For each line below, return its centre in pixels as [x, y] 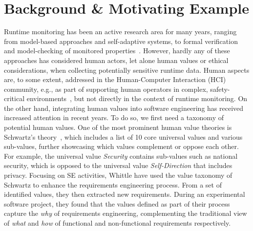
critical [14, 98]
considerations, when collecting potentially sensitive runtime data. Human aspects [127, 70]
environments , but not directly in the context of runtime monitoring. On [137, 98]
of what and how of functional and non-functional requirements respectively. [117, 223]
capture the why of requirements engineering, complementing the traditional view [126, 213]
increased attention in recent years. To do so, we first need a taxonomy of [114, 117]
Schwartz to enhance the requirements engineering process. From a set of [113, 184]
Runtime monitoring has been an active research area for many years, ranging [120, 31]
